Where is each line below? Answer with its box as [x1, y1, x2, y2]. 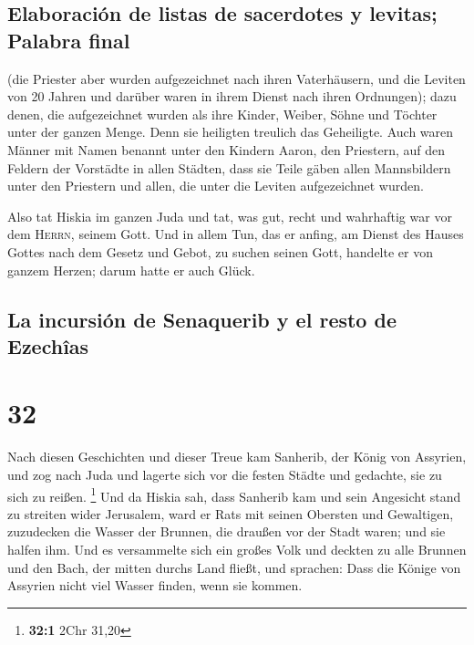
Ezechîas [7, 331, 89, 359]
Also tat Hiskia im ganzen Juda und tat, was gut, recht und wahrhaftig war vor [7, 206, 452, 225]
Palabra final [7, 26, 130, 54]
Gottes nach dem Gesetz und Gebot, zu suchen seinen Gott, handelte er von [7, 242, 433, 261]
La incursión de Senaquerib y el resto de [7, 305, 397, 333]
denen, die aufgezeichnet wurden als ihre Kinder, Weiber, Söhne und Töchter [7, 104, 438, 123]
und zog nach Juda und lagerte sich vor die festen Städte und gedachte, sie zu [7, 465, 442, 484]
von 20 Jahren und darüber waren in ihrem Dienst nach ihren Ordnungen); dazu [7, 87, 457, 106]
